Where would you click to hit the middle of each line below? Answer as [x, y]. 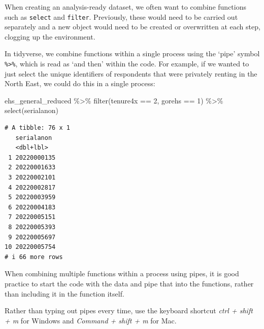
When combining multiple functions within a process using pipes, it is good [122, 273]
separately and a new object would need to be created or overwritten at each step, [133, 27]
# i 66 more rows [34, 257]
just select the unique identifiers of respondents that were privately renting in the [131, 73]
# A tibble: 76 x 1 [37, 128]
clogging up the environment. [50, 36]
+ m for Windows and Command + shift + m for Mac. [91, 320]
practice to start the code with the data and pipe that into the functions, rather [129, 283]
